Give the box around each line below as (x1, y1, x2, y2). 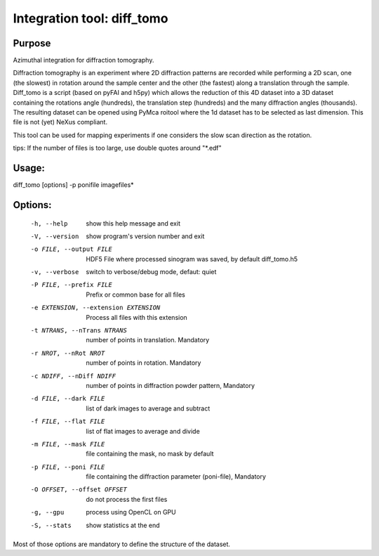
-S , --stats (30, 521, 72, 529)
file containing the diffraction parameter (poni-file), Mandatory (86, 472, 267, 481)
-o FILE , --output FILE (30, 245, 112, 253)
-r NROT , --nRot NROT (30, 349, 105, 357)
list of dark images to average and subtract (86, 404, 211, 413)
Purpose (13, 37, 51, 49)
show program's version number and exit (86, 232, 205, 240)
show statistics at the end (86, 521, 161, 529)
